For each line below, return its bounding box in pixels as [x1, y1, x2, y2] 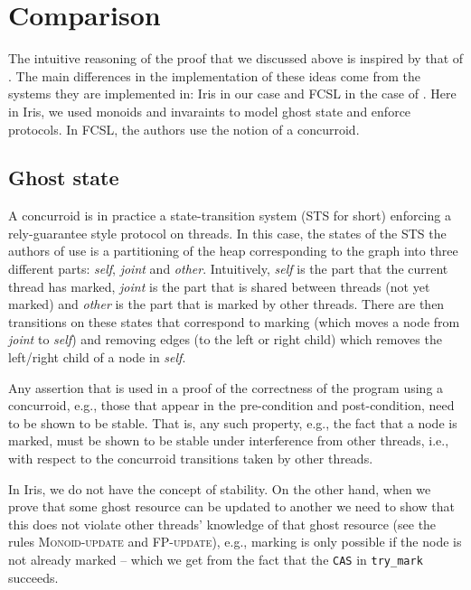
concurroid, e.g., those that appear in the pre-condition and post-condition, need [8, 396, 455, 415]
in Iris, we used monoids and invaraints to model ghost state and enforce [8, 101, 411, 120]
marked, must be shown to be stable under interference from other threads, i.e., [8, 431, 449, 450]
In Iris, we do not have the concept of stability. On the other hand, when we [8, 479, 431, 498]
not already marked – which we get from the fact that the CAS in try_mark [8, 549, 423, 568]
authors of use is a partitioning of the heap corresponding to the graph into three [8, 241, 458, 260]
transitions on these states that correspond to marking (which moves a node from [8, 312, 460, 331]
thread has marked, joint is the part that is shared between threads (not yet [8, 276, 430, 295]
